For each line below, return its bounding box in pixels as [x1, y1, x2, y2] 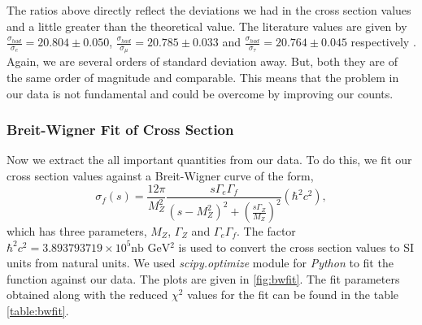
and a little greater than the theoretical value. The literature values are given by [7, 17, 407, 34]
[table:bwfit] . [7, 301, 69, 318]
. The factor [237, 223, 296, 240]
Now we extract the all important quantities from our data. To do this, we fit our [7, 151, 412, 168]
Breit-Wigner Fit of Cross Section [7, 119, 234, 140]
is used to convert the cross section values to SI [178, 238, 415, 255]
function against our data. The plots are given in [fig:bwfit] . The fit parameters [7, 270, 400, 287]
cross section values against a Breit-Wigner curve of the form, [7, 167, 314, 184]
